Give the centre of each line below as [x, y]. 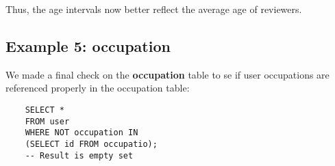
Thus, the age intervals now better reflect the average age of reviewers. [154, 9]
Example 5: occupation [88, 45]
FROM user [47, 121]
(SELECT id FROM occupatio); [91, 144]
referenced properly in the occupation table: [98, 88]
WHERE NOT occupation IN [82, 133]
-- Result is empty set [79, 155]
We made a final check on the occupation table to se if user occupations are [167, 74]
